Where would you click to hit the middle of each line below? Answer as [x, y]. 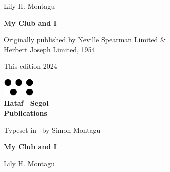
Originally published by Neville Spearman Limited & [85, 40]
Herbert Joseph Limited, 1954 [50, 49]
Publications [26, 113]
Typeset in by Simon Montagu [52, 130]
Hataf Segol [26, 103]
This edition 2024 [31, 66]
